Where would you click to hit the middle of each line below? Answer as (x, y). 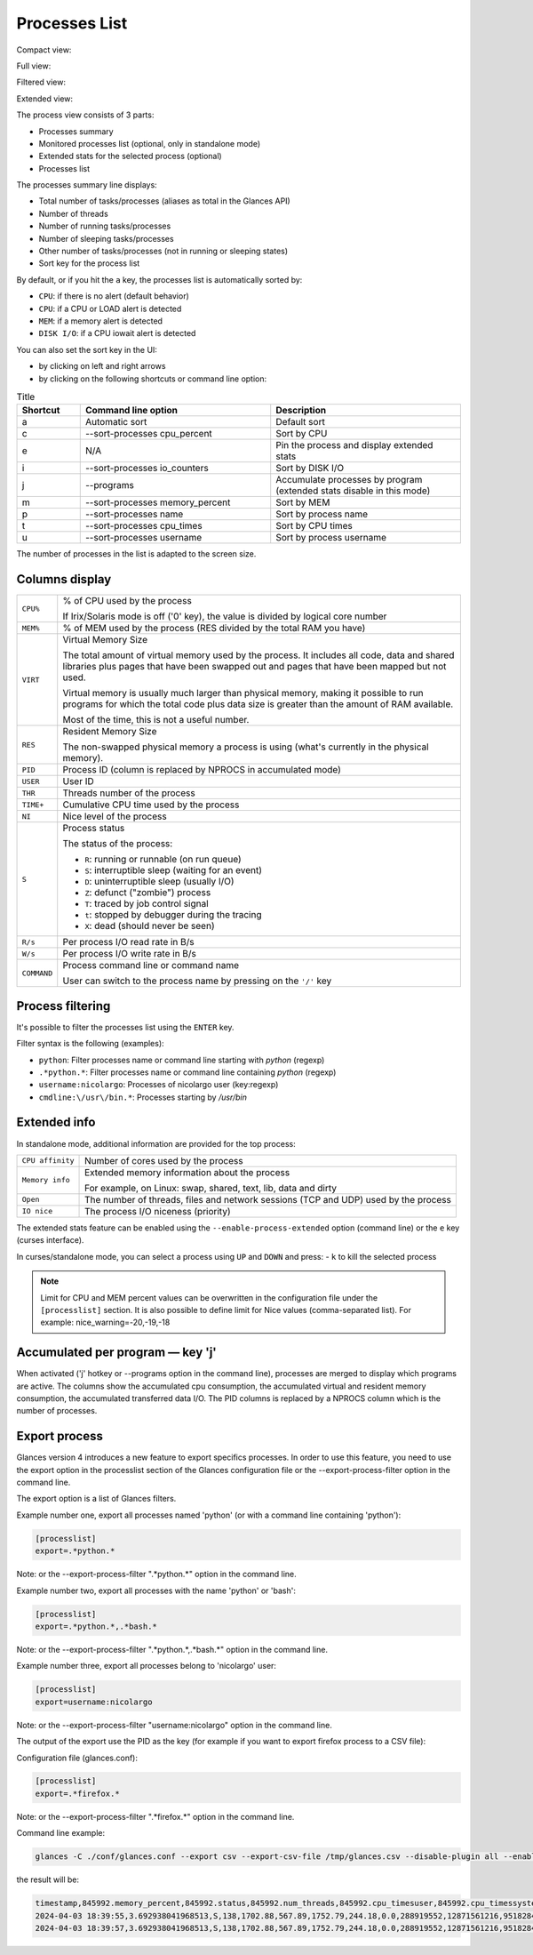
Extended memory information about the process (187, 1172)
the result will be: (48, 1879)
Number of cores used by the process (164, 1160)
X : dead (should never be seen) (150, 926)
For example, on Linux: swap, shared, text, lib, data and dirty (211, 1188)
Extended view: (45, 99)
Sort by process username (331, 538)
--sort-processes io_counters (147, 469)
